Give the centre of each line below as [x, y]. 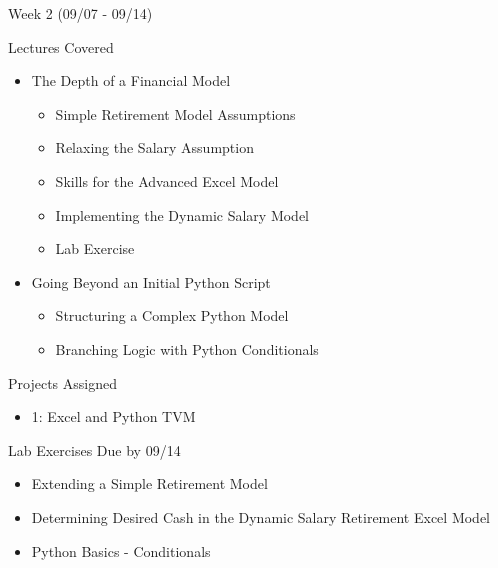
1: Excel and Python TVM [113, 416]
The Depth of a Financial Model [131, 80]
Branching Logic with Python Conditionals [187, 348]
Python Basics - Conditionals [121, 550]
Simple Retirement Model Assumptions [175, 113]
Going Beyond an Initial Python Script [151, 281]
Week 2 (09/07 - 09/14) [80, 13]
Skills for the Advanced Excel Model [167, 180]
